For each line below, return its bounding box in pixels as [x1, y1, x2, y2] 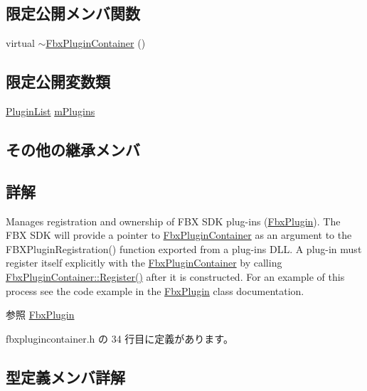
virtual [6, 36, 35, 50]
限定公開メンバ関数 [6, 2, 140, 24]
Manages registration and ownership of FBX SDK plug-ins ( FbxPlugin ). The [6, 213, 341, 228]
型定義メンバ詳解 [6, 365, 125, 387]
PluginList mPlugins [6, 104, 95, 118]
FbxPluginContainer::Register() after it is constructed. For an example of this [6, 269, 345, 284]
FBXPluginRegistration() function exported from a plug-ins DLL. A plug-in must [6, 241, 362, 256]
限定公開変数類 [6, 70, 110, 92]
